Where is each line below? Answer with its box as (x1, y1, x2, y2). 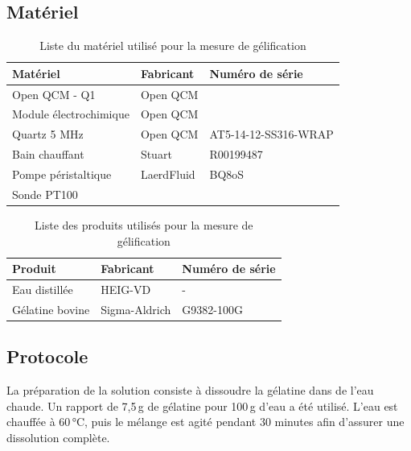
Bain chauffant (12, 146, 84, 163)
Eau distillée (12, 280, 73, 297)
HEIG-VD (101, 280, 151, 297)
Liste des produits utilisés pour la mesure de (35, 216, 253, 233)
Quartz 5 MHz (12, 126, 84, 143)
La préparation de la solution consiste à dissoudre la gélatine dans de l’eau (6, 382, 374, 399)
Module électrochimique (12, 106, 129, 122)
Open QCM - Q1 (12, 85, 96, 102)
